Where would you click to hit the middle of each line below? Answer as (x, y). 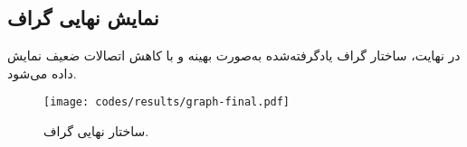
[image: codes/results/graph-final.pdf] (167, 102)
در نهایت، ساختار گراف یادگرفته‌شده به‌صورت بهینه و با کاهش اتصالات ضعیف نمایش (234, 55)
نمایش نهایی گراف (83, 18)
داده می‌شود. (42, 73)
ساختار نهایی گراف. (96, 131)
